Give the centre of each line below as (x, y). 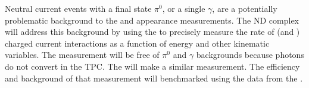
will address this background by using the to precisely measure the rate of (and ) (152, 32)
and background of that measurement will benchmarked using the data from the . (154, 78)
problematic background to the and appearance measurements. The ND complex (152, 20)
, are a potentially (245, 8)
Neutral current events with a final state (78, 8)
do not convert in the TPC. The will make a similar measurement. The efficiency (152, 66)
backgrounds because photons (250, 55)
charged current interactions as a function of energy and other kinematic (137, 43)
